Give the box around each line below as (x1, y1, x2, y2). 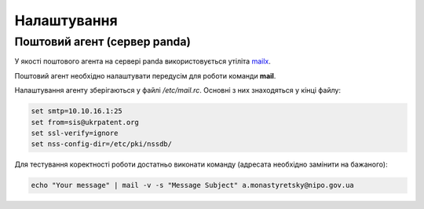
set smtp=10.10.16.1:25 (31, 107, 123, 115)
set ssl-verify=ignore (31, 128, 119, 137)
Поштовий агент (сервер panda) (14, 35, 192, 49)
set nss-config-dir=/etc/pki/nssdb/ (31, 140, 173, 148)
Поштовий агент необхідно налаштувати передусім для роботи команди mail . (14, 71, 276, 80)
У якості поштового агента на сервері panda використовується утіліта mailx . (14, 57, 271, 66)
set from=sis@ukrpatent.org (31, 118, 139, 126)
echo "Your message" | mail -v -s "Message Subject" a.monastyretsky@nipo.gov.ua (31, 181, 355, 190)
